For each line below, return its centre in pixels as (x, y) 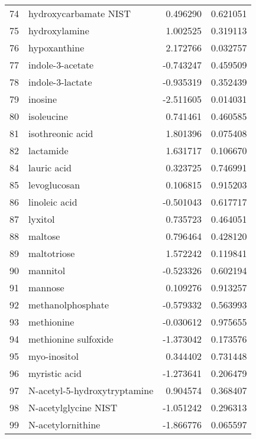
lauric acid (50, 168)
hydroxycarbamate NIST (80, 13)
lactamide (48, 150)
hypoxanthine (56, 48)
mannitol (47, 270)
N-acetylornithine (64, 425)
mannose (46, 287)
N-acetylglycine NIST (73, 407)
